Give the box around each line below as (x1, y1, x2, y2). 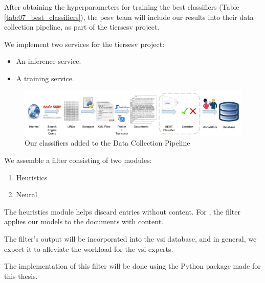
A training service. (16, 73, 74, 83)
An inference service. (16, 56, 81, 66)
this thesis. (4, 270, 38, 281)
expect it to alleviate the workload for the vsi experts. (4, 243, 173, 254)
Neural (16, 189, 37, 200)
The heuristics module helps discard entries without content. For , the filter (4, 206, 240, 217)
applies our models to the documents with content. (4, 216, 163, 227)
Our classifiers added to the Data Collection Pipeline (25, 137, 190, 148)
